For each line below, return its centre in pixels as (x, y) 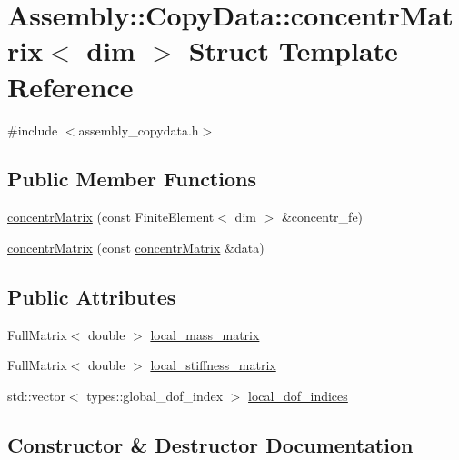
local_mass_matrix (205, 334)
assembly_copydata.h (139, 130)
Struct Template (293, 50)
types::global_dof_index (155, 395)
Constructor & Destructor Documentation (210, 444)
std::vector (36, 395)
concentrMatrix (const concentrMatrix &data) (136, 247)
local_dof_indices (298, 395)
